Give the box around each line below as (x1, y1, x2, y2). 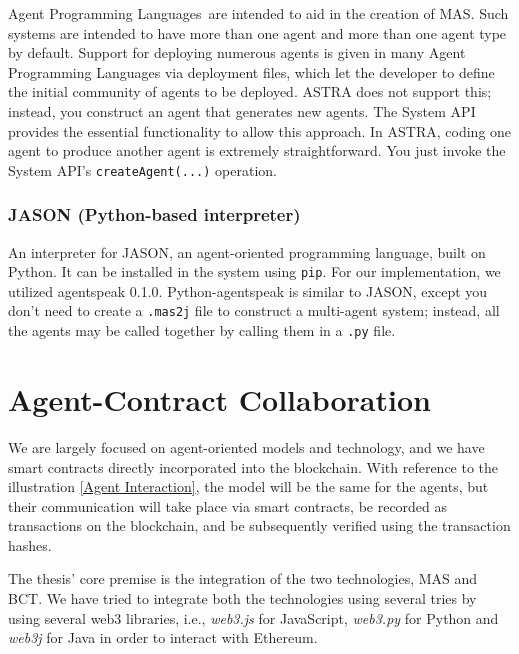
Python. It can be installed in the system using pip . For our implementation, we (8, 261, 501, 282)
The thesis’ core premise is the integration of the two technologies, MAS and (8, 568, 478, 589)
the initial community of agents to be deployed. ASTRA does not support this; (8, 81, 492, 102)
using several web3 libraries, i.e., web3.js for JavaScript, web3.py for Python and (8, 607, 499, 628)
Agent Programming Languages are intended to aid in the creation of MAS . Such (8, 3, 509, 23)
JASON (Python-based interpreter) (8, 202, 301, 227)
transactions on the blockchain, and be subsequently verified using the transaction (8, 515, 511, 536)
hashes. (8, 534, 52, 555)
